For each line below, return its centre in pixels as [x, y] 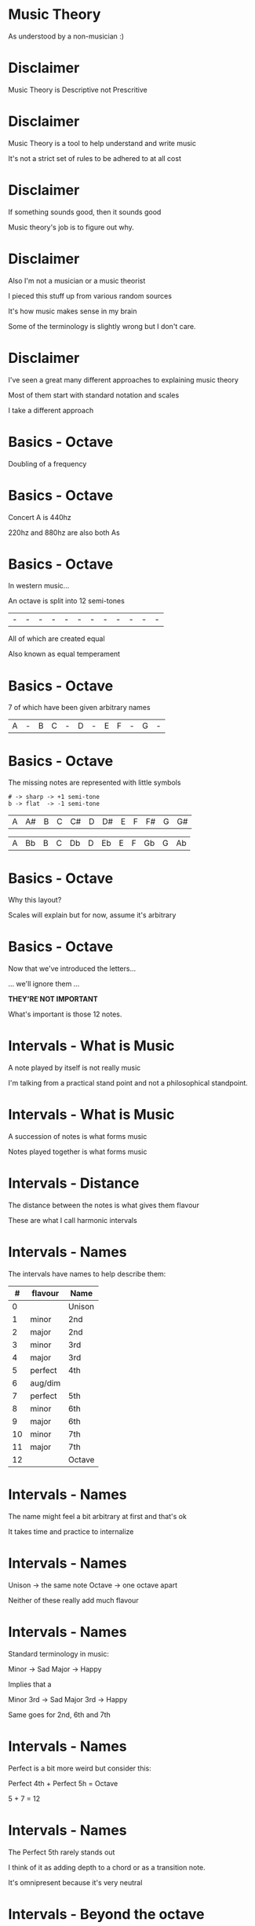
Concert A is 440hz [40, 517]
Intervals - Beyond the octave [106, 1914]
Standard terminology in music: [59, 1653]
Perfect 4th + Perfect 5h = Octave [63, 1783]
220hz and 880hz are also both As [64, 533]
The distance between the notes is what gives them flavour [104, 1205]
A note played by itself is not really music [75, 1068]
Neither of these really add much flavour [73, 1600]
